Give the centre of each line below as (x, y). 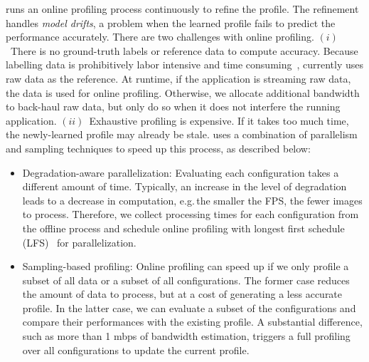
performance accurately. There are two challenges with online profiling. (160, 37)
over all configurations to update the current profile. (136, 350)
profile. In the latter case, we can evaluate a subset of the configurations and (189, 307)
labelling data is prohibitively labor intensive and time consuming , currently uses (185, 64)
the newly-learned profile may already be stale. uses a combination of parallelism (182, 134)
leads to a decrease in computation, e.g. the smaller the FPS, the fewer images (192, 200)
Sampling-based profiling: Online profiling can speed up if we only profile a (186, 266)
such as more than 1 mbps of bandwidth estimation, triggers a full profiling (186, 336)
